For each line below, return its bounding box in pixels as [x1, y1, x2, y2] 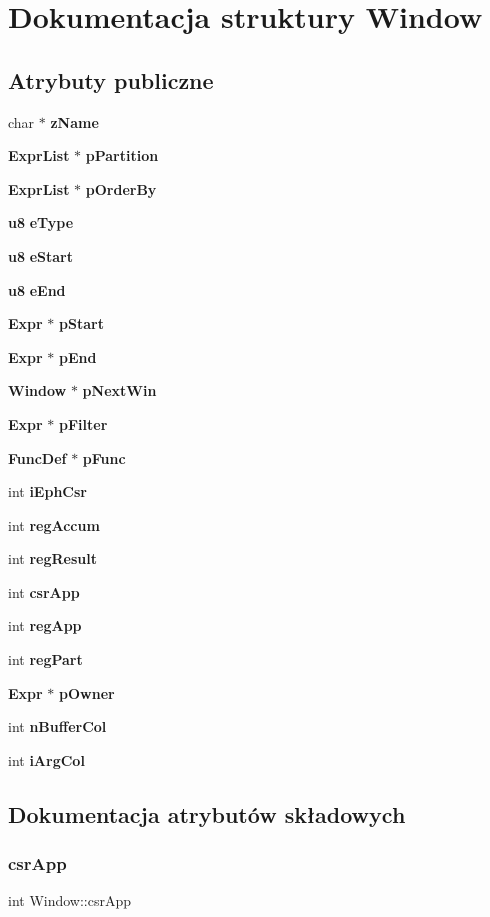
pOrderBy [85, 178, 157, 199]
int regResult [8, 548, 97, 569]
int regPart [8, 649, 83, 670]
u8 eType [8, 212, 74, 233]
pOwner [59, 682, 115, 703]
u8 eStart [8, 245, 73, 266]
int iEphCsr [8, 481, 87, 502]
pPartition [85, 145, 159, 166]
